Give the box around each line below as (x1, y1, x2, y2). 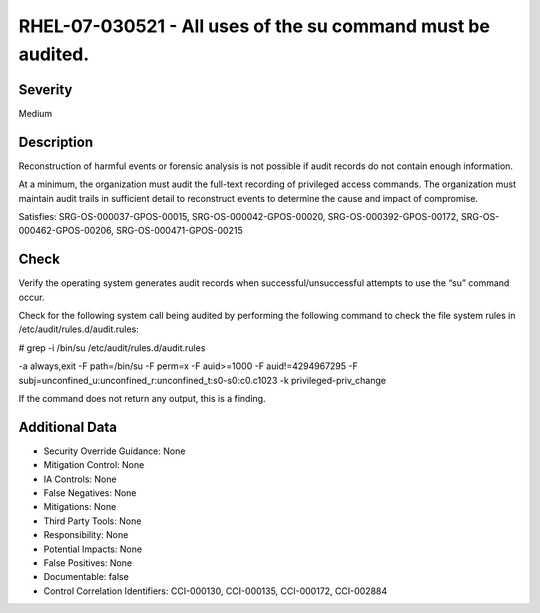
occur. (18, 291, 45, 303)
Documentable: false (43, 571, 129, 583)
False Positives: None (43, 557, 133, 569)
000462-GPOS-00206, (18, 225, 114, 237)
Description (18, 133, 94, 150)
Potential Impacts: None (43, 543, 143, 555)
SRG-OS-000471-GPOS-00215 (115, 225, 244, 237)
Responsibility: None (43, 529, 129, 541)
